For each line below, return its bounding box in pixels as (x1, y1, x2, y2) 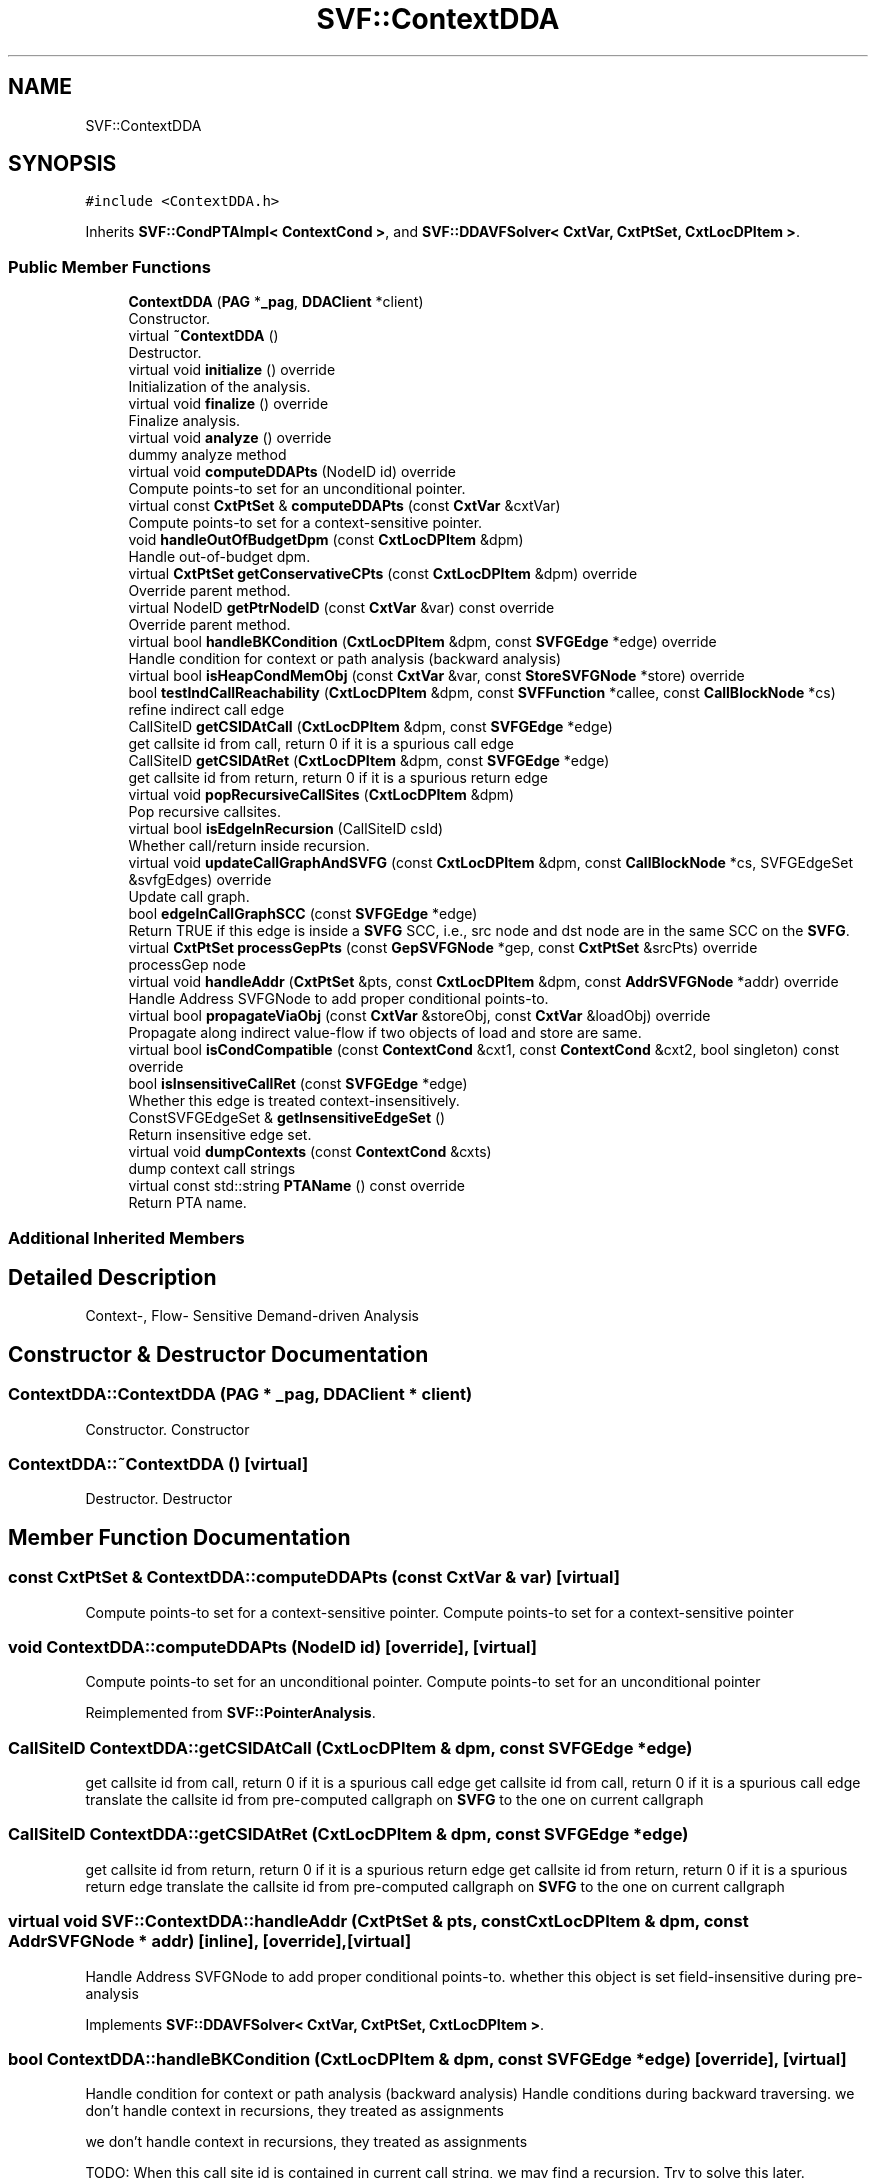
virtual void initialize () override (128, 361, 336, 379)
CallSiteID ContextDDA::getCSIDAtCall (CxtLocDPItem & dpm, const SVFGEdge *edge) (8, 1737, 693, 1758)
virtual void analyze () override (128, 429, 332, 447)
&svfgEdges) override (128, 871, 272, 889)
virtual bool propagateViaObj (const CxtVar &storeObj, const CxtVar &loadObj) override (128, 1007, 711, 1025)
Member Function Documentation (8, 1524, 351, 1550)
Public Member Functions (8, 256, 211, 277)
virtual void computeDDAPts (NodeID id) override (128, 463, 457, 481)
